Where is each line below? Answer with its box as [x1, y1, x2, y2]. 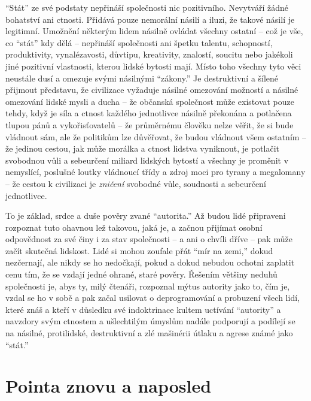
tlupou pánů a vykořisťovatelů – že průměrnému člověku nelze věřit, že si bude [5, 118, 294, 131]
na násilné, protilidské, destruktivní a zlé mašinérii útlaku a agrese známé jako [5, 327, 293, 339]
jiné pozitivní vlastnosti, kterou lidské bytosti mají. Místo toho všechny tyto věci [5, 59, 301, 72]
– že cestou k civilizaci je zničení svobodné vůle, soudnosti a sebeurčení [5, 177, 266, 189]
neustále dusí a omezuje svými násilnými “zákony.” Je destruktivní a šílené [5, 71, 279, 84]
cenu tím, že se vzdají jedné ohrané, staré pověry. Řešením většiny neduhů [5, 268, 278, 281]
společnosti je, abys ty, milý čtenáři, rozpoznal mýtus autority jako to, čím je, [5, 279, 290, 292]
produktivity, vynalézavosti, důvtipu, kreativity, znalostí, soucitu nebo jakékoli [5, 48, 293, 61]
